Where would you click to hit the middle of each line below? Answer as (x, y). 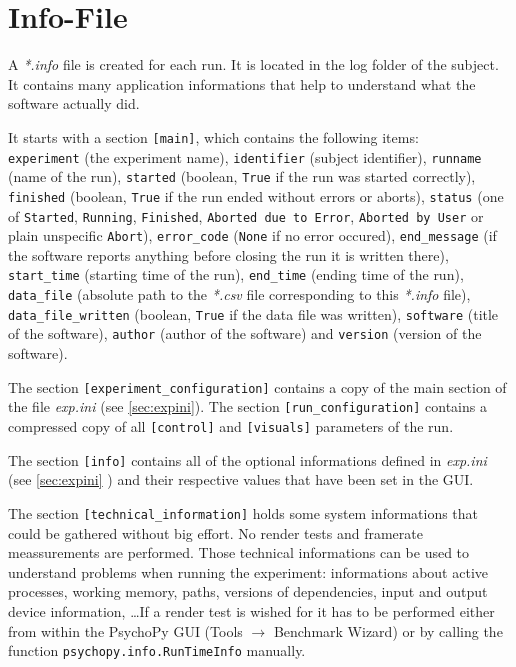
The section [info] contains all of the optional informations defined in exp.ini (247, 459)
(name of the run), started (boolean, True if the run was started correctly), (242, 176)
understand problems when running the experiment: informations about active (248, 571)
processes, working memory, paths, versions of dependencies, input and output (248, 591)
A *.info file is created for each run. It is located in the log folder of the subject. (253, 64)
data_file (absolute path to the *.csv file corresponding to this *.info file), (239, 294)
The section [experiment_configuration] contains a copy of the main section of (257, 386)
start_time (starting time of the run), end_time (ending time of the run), (236, 274)
